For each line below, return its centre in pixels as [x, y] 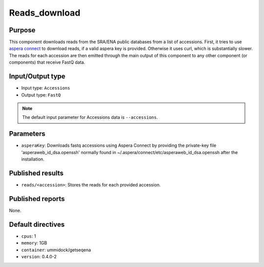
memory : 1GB [34, 243]
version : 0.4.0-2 [39, 256]
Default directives [37, 224]
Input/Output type [37, 77]
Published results [36, 173]
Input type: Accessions [46, 88]
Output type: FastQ [41, 95]
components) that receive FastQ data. [47, 62]
